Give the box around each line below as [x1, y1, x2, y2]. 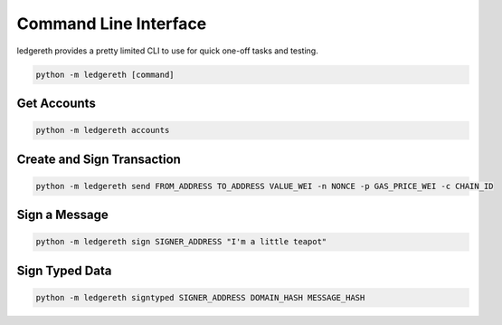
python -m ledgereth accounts [35, 125, 170, 136]
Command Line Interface [16, 14, 207, 33]
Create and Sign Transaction [16, 151, 181, 167]
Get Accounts [16, 95, 97, 110]
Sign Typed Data [16, 263, 112, 278]
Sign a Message [16, 207, 109, 223]
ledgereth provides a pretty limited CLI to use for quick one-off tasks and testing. [16, 45, 318, 56]
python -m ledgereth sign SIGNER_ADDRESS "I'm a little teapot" [35, 236, 327, 247]
